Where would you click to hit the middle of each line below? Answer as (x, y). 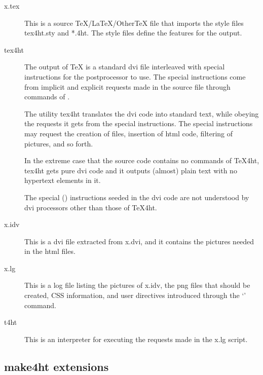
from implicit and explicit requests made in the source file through (127, 86)
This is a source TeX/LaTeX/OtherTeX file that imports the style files (134, 23)
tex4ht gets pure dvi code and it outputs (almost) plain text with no (131, 170)
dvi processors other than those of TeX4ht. (91, 207)
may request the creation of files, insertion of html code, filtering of (129, 133)
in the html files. (50, 251)
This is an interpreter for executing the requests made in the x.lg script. (136, 339)
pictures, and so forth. (59, 143)
